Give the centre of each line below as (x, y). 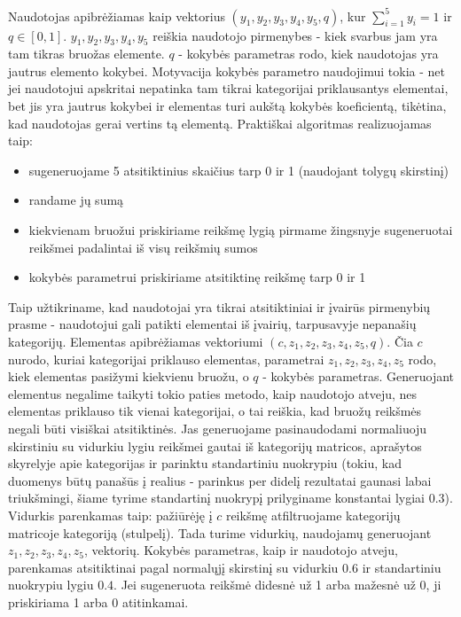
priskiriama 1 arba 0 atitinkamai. (98, 601)
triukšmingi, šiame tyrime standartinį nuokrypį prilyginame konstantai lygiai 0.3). (230, 498)
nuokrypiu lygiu (51, 585)
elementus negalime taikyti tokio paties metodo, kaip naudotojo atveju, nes (213, 393)
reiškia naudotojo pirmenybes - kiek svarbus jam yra (295, 35)
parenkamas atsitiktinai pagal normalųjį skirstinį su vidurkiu (173, 567)
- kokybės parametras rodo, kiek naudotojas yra (309, 54)
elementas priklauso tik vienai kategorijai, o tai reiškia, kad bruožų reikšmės (215, 411)
